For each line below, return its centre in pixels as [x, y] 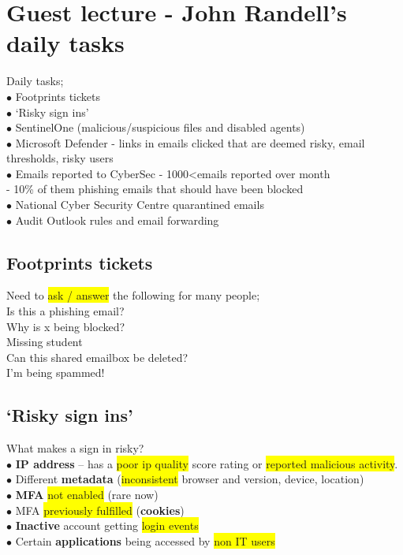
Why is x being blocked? [66, 326]
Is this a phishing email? [65, 311]
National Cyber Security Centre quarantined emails [140, 205]
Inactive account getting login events [107, 525]
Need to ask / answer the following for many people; [133, 295]
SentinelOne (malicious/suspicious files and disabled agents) [160, 127]
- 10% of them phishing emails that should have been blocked [155, 189]
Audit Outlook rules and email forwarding [117, 220]
